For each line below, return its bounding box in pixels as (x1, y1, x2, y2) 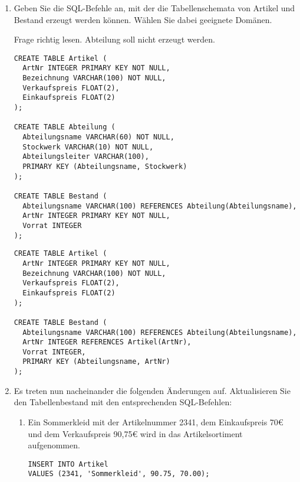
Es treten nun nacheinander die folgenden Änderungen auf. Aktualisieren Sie (14, 384, 291, 396)
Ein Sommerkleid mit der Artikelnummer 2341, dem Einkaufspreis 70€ (28, 415, 283, 428)
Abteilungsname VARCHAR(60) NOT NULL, (22, 133, 174, 142)
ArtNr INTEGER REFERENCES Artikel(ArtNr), (22, 338, 192, 347)
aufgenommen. (28, 439, 80, 451)
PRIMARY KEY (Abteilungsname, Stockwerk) (22, 162, 187, 171)
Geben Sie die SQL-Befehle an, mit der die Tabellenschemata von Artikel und (14, 2, 295, 14)
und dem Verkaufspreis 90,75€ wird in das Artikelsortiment (28, 427, 243, 439)
